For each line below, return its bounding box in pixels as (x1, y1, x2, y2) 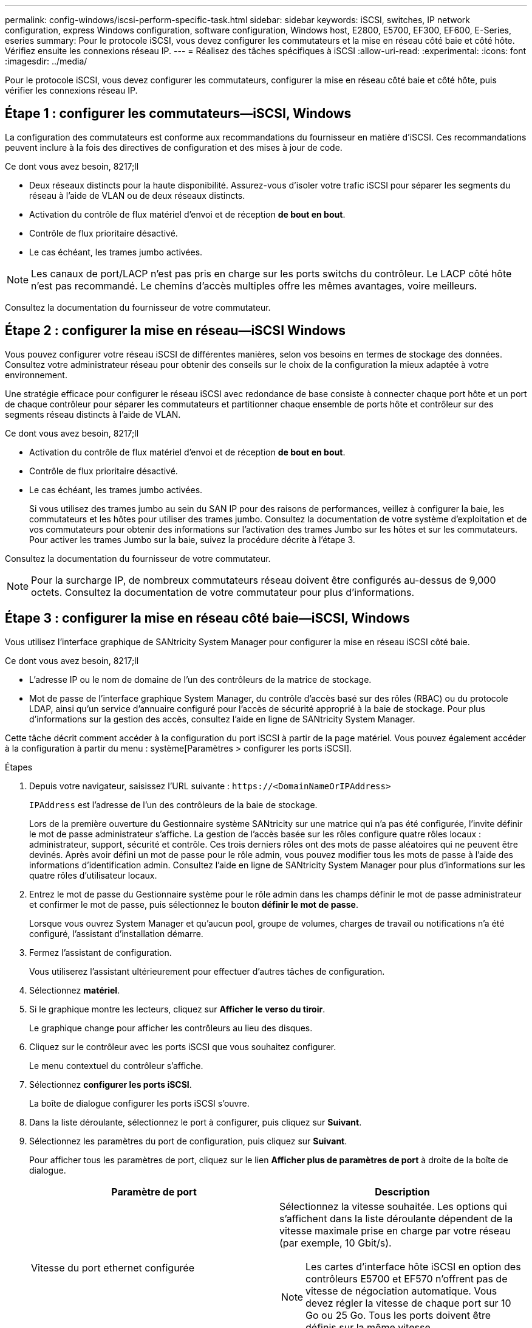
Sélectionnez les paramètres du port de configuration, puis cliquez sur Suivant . (29, 1135, 347, 1146)
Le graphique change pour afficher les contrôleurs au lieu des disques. (29, 1022, 313, 1033)
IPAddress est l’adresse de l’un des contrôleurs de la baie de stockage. (29, 799, 318, 810)
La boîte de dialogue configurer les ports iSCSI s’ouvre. (29, 1098, 250, 1108)
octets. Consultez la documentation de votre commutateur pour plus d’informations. (31, 586, 415, 598)
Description (375, 1185, 430, 1198)
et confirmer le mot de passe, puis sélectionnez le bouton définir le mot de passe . (29, 899, 358, 910)
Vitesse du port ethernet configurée (31, 1261, 195, 1274)
